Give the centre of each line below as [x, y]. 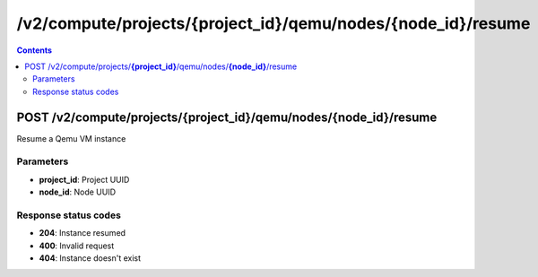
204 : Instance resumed [82, 233]
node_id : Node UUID [78, 192]
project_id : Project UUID [84, 179]
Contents [35, 50]
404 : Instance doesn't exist [90, 258]
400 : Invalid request [77, 246]
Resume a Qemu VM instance [71, 138]
